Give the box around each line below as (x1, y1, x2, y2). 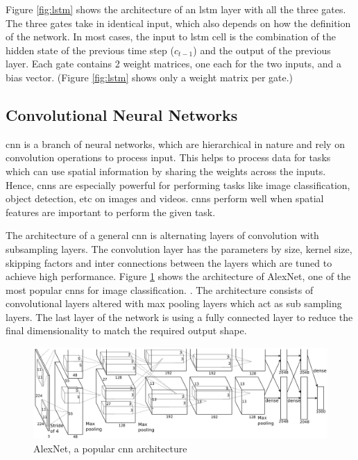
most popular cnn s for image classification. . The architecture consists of (6, 282, 314, 297)
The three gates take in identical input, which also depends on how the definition (6, 15, 351, 30)
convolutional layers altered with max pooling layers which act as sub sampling (6, 296, 342, 311)
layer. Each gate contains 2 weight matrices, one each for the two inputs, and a (6, 56, 341, 71)
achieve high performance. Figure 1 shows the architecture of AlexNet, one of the (6, 269, 351, 284)
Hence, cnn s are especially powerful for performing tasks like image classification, (6, 177, 350, 192)
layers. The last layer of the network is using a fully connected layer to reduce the (6, 309, 353, 324)
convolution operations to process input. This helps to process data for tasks (6, 150, 331, 165)
